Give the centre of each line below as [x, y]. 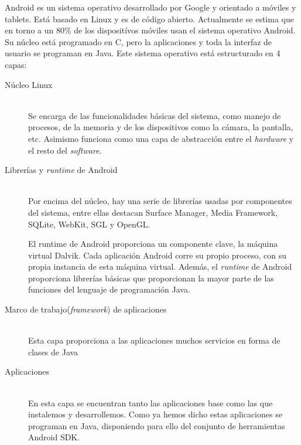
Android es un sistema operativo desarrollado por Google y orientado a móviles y [150, 7]
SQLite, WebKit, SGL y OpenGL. [89, 224]
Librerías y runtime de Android [61, 170]
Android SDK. [54, 437]
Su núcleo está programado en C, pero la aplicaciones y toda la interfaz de [138, 41]
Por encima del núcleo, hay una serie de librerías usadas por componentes [160, 201]
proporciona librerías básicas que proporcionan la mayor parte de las [151, 278]
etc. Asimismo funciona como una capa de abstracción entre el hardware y [161, 138]
